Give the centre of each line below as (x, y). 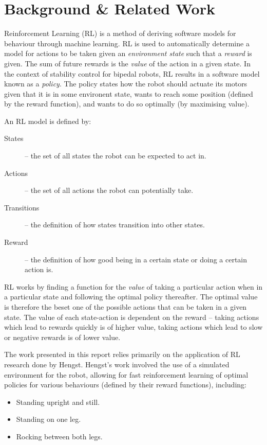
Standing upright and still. (58, 402)
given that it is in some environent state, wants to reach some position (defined (129, 93)
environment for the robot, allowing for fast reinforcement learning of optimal (126, 374)
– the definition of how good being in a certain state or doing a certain (136, 259)
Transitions (22, 207)
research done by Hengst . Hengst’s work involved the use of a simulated (117, 364)
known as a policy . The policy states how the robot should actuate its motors (126, 84)
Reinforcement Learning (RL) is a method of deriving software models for (120, 33)
